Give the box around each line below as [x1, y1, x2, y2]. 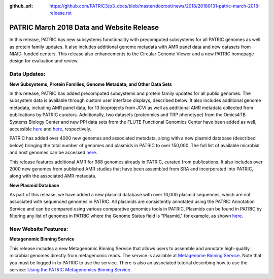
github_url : [9, 3, 33, 9]
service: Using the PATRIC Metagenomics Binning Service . [9, 266, 132, 272]
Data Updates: [9, 71, 46, 78]
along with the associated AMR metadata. [9, 173, 96, 179]
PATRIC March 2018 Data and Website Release [9, 23, 159, 32]
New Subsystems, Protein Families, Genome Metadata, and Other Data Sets [9, 81, 172, 87]
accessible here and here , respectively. [9, 126, 91, 132]
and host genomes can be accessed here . [9, 150, 97, 156]
